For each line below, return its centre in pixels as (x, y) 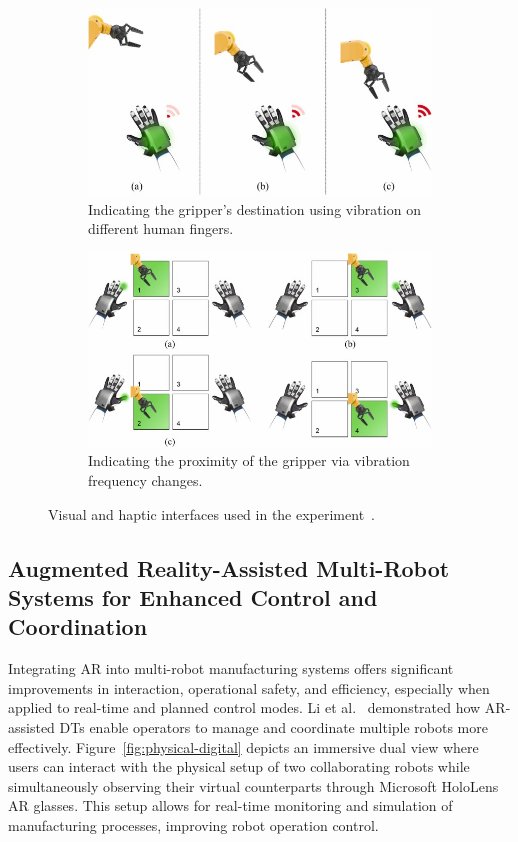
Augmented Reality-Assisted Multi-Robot (229, 567)
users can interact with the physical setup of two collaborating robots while (239, 766)
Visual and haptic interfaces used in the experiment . (211, 513)
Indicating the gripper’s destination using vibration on (254, 208)
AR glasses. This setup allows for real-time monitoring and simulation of (230, 805)
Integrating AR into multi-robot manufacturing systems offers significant (231, 668)
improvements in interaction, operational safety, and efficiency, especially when (249, 687)
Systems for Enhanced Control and (193, 596)
